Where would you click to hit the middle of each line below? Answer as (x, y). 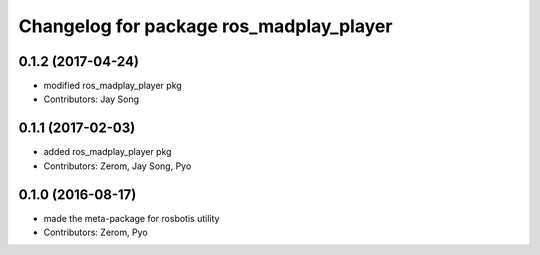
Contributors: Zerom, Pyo (96, 232)
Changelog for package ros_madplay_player (205, 26)
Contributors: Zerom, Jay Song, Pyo (117, 166)
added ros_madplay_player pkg (107, 152)
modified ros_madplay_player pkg (112, 86)
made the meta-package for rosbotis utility (131, 218)
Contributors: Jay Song (91, 99)
